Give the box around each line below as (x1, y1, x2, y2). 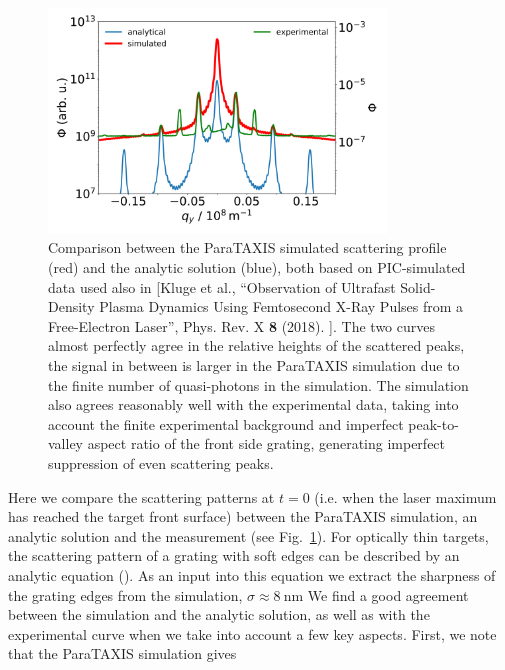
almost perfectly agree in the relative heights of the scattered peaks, (48, 335, 465, 356)
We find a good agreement (307, 584, 469, 605)
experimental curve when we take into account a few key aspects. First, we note (8, 623, 497, 644)
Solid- (400, 276, 436, 297)
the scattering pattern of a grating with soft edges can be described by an (8, 545, 460, 566)
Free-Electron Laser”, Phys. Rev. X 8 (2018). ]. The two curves (48, 315, 435, 336)
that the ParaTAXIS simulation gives (8, 643, 237, 664)
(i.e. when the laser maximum (314, 486, 497, 507)
